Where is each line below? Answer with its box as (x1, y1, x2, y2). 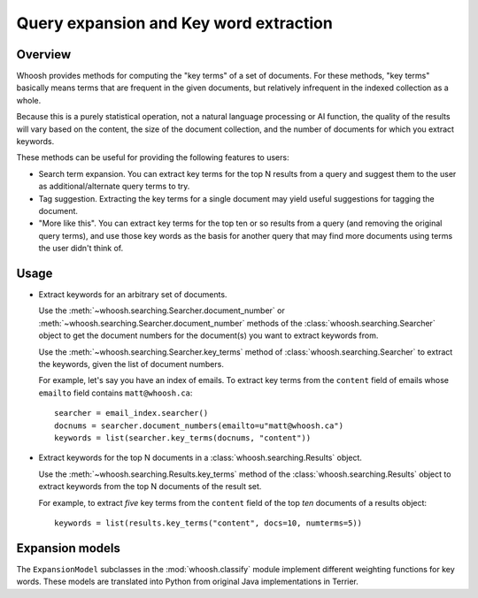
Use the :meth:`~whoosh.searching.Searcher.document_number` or (38, 305, 285, 316)
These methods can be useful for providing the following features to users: (16, 152, 289, 163)
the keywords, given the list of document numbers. (38, 359, 225, 369)
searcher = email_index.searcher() (54, 408, 209, 418)
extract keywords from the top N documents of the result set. (38, 481, 262, 492)
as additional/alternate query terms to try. (38, 181, 190, 192)
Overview (16, 47, 72, 62)
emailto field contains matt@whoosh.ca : (38, 387, 193, 398)
